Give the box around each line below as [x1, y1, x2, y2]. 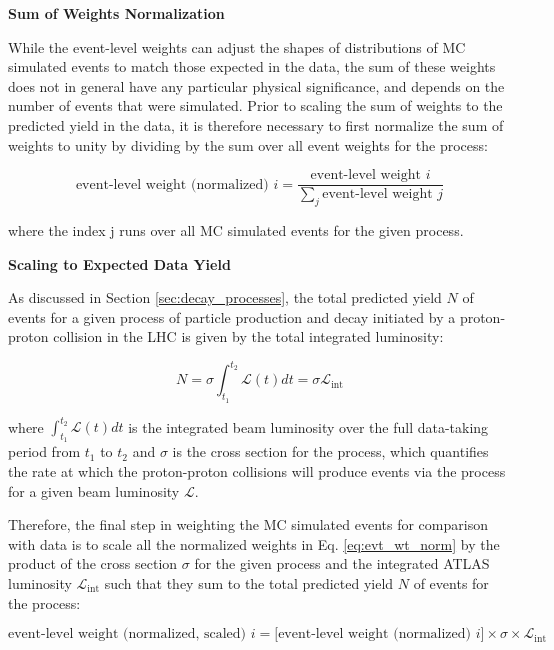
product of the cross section [8, 553, 178, 574]
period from [8, 441, 81, 462]
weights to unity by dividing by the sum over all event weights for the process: [8, 134, 488, 155]
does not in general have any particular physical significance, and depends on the [8, 75, 505, 96]
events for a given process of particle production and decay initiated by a [8, 306, 456, 327]
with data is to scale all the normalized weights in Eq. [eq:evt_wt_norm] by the [8, 533, 500, 554]
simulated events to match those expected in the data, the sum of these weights [8, 56, 496, 77]
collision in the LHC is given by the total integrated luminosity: [53, 326, 444, 347]
